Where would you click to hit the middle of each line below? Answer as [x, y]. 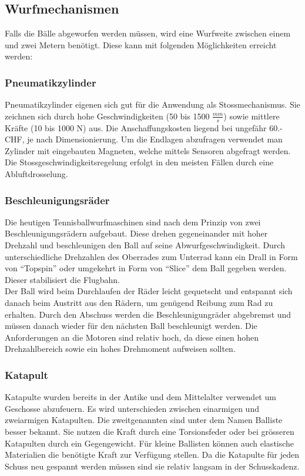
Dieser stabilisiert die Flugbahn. [62, 279]
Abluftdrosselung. [36, 174]
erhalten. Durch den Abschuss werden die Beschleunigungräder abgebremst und [148, 314]
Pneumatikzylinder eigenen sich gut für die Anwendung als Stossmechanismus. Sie [152, 104]
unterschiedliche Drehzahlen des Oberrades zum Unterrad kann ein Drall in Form [151, 256]
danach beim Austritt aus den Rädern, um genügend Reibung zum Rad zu [139, 302]
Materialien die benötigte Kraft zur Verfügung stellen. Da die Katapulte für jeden [152, 455]
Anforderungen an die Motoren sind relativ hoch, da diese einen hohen [132, 337]
